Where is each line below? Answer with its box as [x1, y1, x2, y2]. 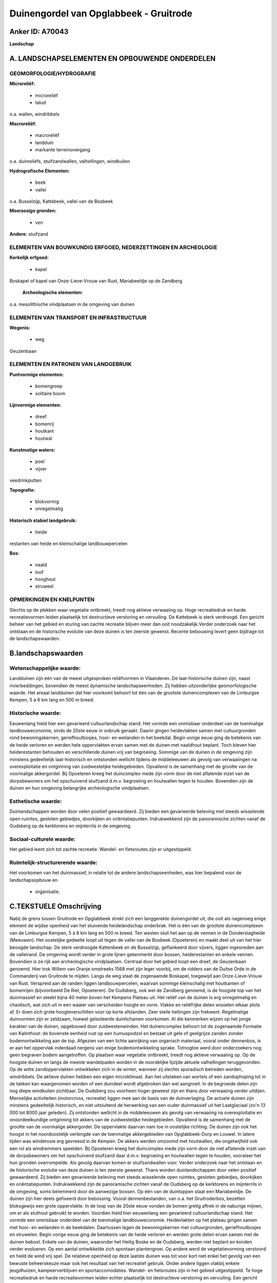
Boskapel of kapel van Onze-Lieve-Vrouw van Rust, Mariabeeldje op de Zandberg [9, 278, 183, 284]
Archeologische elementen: [22, 289, 83, 296]
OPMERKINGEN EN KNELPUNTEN [9, 596, 95, 603]
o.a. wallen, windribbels [9, 111, 60, 118]
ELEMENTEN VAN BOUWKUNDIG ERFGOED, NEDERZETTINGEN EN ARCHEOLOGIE [9, 244, 217, 251]
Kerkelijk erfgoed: [9, 255, 49, 261]
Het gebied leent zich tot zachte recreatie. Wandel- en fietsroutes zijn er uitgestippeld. [9, 846, 192, 852]
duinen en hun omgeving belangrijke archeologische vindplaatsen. [9, 785, 150, 791]
